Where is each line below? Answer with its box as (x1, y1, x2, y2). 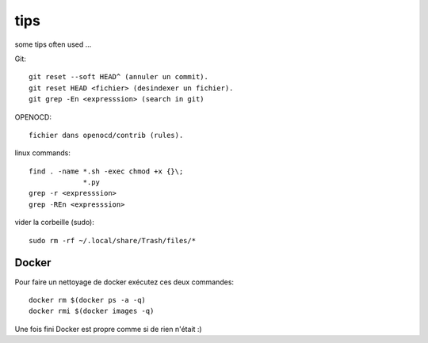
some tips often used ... (14, 40, 92, 49)
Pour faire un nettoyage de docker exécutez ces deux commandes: (14, 277, 234, 287)
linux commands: (14, 148, 71, 158)
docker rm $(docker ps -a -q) (29, 295, 147, 304)
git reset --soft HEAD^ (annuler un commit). (29, 72, 209, 82)
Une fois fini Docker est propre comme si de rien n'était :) (14, 324, 202, 333)
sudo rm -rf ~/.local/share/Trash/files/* (29, 236, 197, 245)
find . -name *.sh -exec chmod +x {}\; (29, 166, 184, 176)
